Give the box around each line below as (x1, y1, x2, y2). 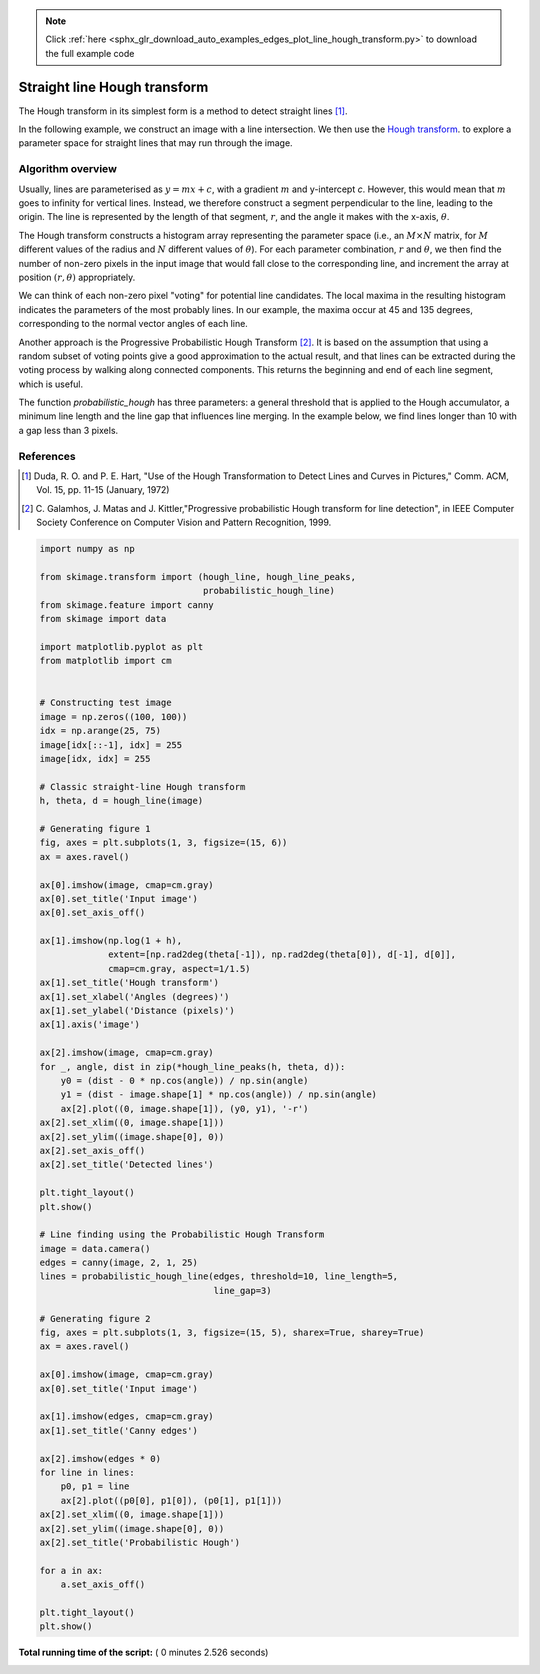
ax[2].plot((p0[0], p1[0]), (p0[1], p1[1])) (60, 1495, 283, 1506)
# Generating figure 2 (39, 1313, 151, 1324)
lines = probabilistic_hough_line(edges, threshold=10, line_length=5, (39, 1271, 399, 1282)
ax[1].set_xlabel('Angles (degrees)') (39, 991, 230, 1002)
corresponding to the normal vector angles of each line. (18, 318, 249, 330)
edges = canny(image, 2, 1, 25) (39, 1257, 199, 1269)
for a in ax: (39, 1565, 104, 1576)
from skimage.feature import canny (39, 599, 214, 610)
